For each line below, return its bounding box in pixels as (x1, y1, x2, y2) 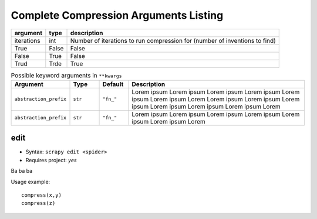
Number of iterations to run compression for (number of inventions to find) (70, 36, 276, 45)
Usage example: (11, 178, 50, 185)
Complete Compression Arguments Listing (11, 9, 224, 22)
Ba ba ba (11, 167, 33, 174)
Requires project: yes (25, 156, 77, 163)
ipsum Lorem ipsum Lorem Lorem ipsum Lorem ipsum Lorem (131, 95, 300, 103)
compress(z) (21, 200, 56, 207)
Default (102, 80, 124, 88)
